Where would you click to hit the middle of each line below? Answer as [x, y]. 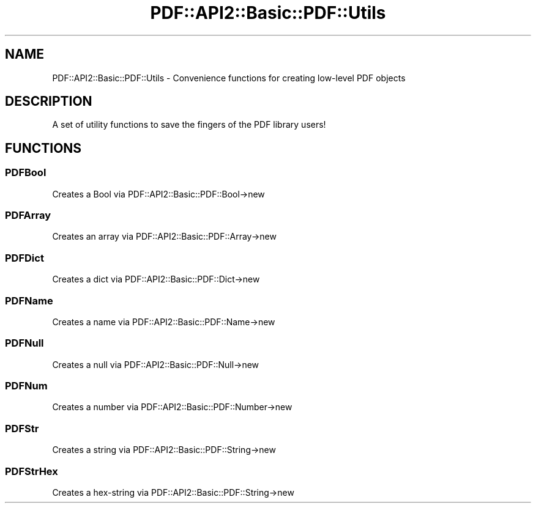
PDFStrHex [32, 471]
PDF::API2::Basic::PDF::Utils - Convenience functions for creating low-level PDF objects [229, 78]
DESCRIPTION [49, 101]
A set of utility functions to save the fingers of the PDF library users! [189, 125]
